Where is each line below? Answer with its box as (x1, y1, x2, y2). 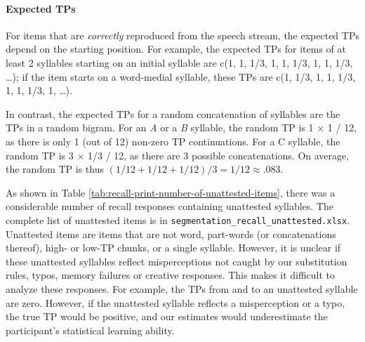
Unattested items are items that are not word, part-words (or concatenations (6, 226, 336, 241)
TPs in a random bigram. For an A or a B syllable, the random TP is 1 (6, 120, 314, 135)
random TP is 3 (6, 147, 74, 162)
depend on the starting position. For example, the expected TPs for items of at (6, 41, 346, 56)
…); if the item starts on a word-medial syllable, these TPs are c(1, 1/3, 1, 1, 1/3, (6, 69, 356, 84)
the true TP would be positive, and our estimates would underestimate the (6, 309, 328, 324)
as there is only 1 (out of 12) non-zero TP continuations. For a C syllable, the (6, 133, 340, 148)
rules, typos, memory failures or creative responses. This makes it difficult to (6, 268, 336, 282)
